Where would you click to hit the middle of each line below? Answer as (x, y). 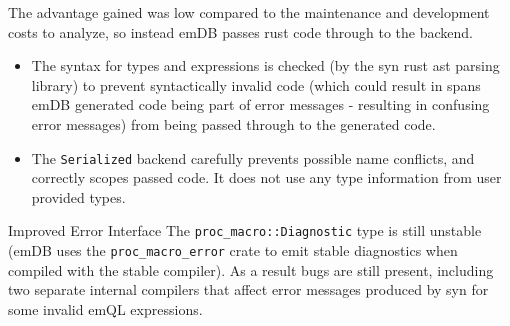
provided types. (78, 196)
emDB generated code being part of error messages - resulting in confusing (260, 104)
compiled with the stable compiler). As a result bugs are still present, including (251, 269)
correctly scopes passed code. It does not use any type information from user (266, 177)
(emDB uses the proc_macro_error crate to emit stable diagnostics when (233, 250)
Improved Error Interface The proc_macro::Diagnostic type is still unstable (245, 230)
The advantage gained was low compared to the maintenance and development (249, 12)
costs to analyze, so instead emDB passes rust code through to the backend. (240, 31)
